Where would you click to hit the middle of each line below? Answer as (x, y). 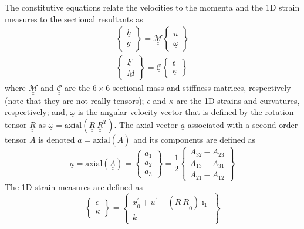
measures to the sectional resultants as (74, 18)
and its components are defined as (195, 139)
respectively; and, (36, 112)
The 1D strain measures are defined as (74, 186)
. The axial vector (146, 124)
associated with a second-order (243, 124)
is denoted (57, 139)
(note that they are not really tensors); (75, 100)
